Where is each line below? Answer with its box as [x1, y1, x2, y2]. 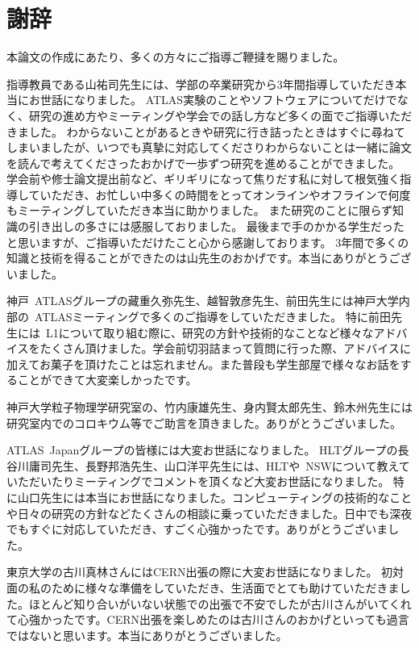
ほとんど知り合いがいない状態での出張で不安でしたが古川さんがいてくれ [28, 595, 412, 612]
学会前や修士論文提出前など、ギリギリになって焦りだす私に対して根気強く [6, 170, 400, 187]
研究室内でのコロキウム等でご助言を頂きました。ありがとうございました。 [6, 414, 401, 431]
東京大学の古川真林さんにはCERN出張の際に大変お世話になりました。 [6, 563, 378, 580]
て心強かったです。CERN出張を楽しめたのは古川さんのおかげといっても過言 [6, 611, 409, 628]
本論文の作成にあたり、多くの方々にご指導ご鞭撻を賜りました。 [6, 48, 345, 65]
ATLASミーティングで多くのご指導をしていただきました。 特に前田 [34, 308, 391, 325]
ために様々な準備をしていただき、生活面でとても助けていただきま [51, 579, 400, 596]
